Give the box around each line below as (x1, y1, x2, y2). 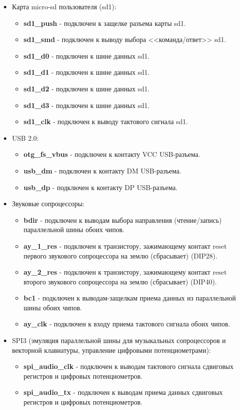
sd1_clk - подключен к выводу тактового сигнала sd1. (23, 116, 188, 127)
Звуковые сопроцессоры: (12, 198, 85, 209)
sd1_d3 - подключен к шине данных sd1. (23, 100, 150, 110)
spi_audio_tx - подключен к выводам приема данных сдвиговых (23, 387, 223, 397)
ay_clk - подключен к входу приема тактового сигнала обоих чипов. (23, 319, 230, 329)
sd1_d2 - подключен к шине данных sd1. (23, 83, 150, 93)
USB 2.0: (12, 132, 39, 143)
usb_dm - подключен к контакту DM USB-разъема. (23, 165, 182, 175)
